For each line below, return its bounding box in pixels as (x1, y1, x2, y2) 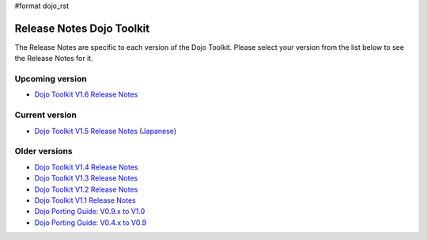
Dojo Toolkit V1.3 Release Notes (34, 173, 138, 183)
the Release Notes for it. (14, 54, 94, 63)
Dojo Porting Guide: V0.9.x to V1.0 (34, 207, 145, 216)
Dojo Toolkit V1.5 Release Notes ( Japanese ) (34, 126, 177, 135)
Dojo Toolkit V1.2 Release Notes (34, 185, 138, 194)
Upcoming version (14, 74, 87, 85)
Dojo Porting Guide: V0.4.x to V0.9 (34, 218, 147, 227)
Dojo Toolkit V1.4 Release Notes (34, 162, 138, 172)
